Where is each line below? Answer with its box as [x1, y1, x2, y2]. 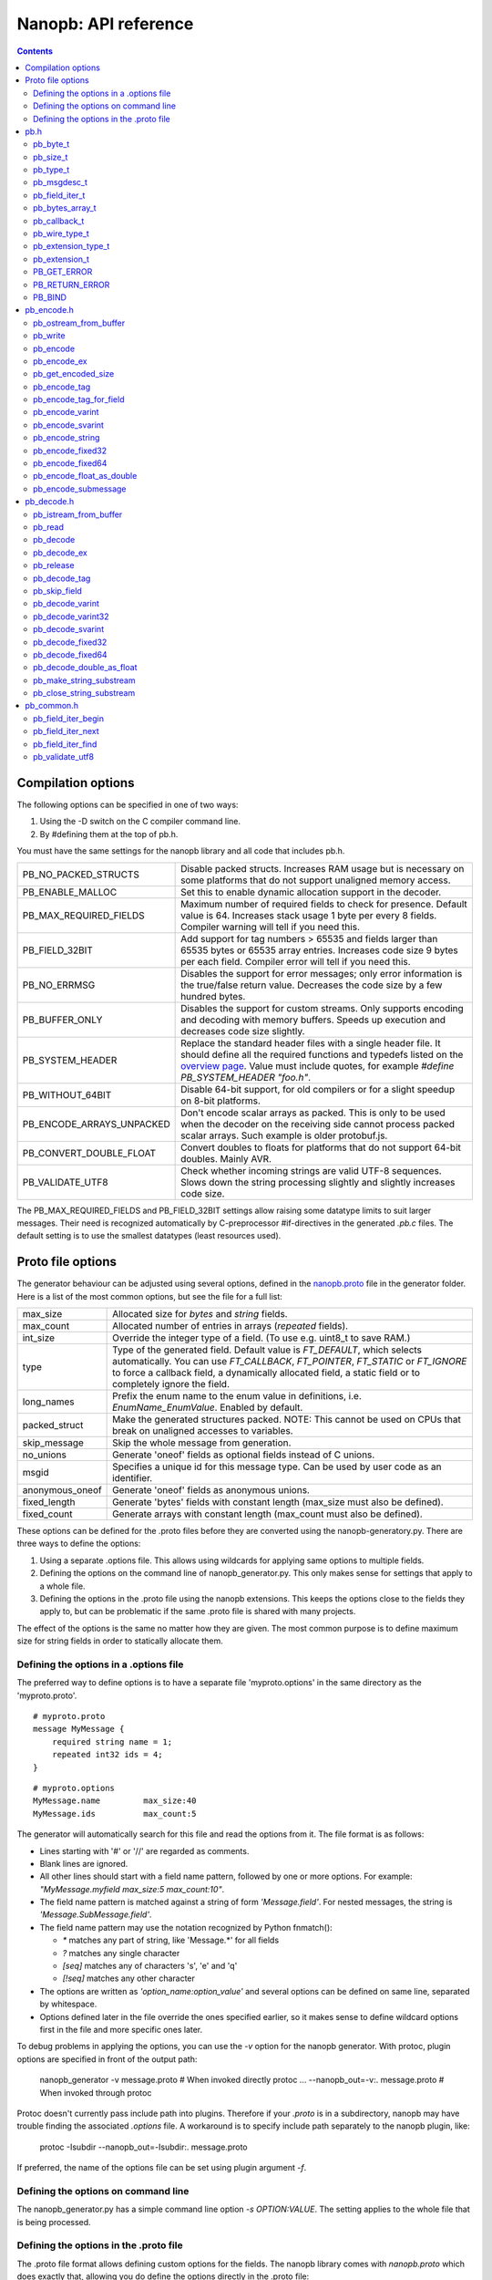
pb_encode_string [33, 432, 100, 443]
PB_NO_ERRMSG [22, 979, 96, 991]
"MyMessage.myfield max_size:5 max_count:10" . [39, 1883, 225, 1894]
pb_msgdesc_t [33, 177, 88, 188]
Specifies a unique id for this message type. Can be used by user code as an [112, 1460, 442, 1473]
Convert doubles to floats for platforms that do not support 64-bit [180, 1141, 462, 1154]
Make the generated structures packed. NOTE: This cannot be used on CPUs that [112, 1413, 462, 1425]
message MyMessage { [33, 1724, 125, 1735]
